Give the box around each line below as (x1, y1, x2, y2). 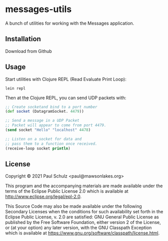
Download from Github (5, 48, 52, 54)
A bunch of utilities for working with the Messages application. (5, 20, 134, 26)
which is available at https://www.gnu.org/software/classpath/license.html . (5, 230, 160, 236)
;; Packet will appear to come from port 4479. (5, 123, 107, 128)
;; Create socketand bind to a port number (5, 104, 98, 109)
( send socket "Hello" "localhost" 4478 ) (5, 127, 91, 133)
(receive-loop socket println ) (5, 146, 71, 151)
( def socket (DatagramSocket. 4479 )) (5, 109, 84, 114)
